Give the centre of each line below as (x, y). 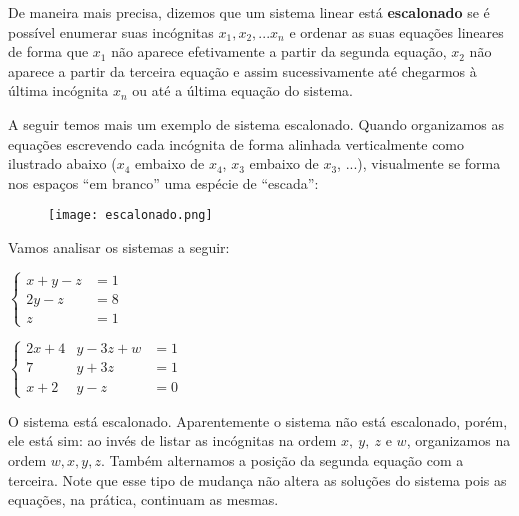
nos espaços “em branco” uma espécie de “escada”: (163, 182)
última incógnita (58, 90)
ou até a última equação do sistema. (242, 90)
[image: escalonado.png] (130, 215)
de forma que (48, 51)
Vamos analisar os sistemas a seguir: (119, 247)
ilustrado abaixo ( (62, 163)
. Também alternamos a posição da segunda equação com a (282, 459)
